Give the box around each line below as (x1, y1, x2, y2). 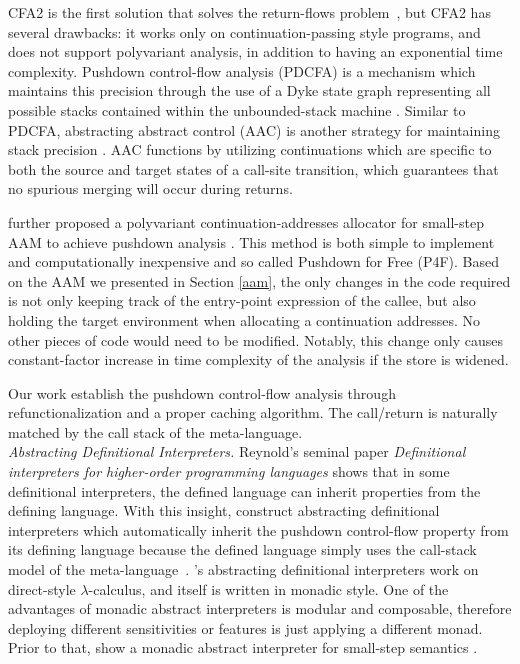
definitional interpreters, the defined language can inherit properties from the (8, 480, 481, 501)
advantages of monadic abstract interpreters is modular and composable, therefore (8, 598, 512, 619)
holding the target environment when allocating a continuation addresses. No (8, 309, 481, 330)
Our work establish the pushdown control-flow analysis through (8, 382, 396, 403)
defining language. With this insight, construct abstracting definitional (8, 500, 440, 521)
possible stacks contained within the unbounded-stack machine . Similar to (8, 99, 466, 120)
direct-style (8, 578, 76, 599)
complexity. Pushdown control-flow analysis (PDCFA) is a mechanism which (8, 60, 476, 81)
